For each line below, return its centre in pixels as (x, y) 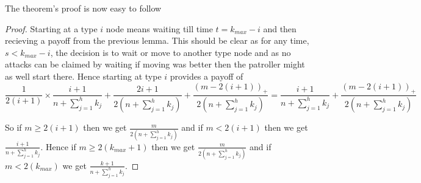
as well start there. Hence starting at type (83, 76)
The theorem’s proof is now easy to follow (83, 8)
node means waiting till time (159, 28)
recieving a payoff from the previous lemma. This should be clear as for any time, (157, 40)
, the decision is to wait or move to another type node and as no (171, 52)
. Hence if (58, 146)
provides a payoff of (207, 76)
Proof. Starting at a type (51, 28)
